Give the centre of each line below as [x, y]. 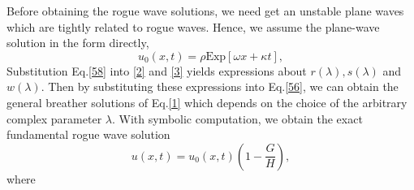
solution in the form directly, [78, 43]
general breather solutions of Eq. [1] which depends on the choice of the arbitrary [207, 102]
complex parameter [54, 118]
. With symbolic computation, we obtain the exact [237, 118]
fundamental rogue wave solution [88, 134]
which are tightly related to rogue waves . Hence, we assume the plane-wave [193, 26]
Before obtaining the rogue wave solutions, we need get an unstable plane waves [205, 11]
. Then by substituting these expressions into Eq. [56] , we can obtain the [220, 86]
